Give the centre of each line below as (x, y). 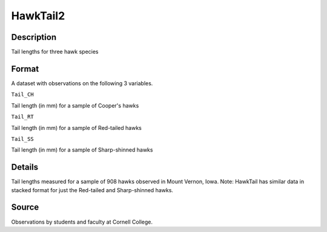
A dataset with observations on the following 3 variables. (82, 83)
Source (25, 208)
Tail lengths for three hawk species (55, 52)
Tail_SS (23, 139)
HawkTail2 (38, 16)
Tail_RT (23, 117)
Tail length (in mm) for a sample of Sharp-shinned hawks (82, 150)
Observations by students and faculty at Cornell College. (82, 222)
